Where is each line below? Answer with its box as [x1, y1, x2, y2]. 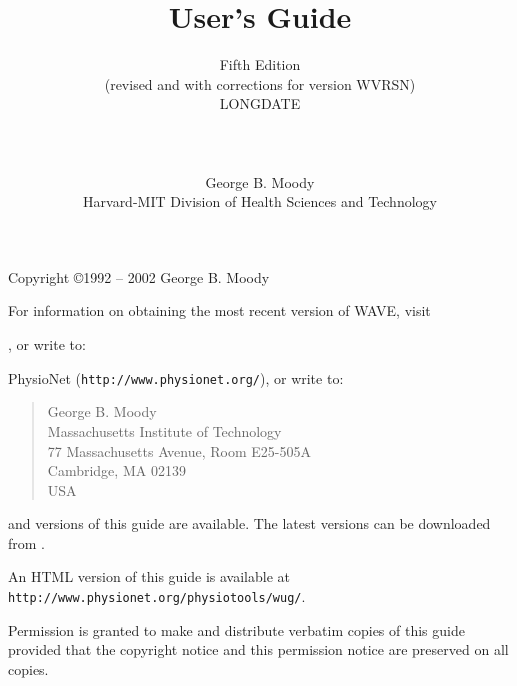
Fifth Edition [219, 54, 301, 75]
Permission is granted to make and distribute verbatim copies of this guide [8, 619, 465, 640]
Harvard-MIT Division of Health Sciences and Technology [83, 191, 437, 212]
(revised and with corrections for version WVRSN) [104, 73, 416, 94]
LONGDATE [219, 93, 301, 114]
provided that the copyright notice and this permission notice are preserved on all [8, 639, 509, 660]
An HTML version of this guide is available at [8, 566, 291, 587]
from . [8, 532, 45, 553]
